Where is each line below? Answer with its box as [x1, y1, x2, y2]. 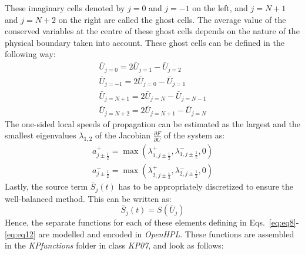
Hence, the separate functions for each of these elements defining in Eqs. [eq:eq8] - [5, 216, 299, 228]
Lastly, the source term [5, 180, 88, 193]
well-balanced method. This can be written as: [5, 192, 172, 204]
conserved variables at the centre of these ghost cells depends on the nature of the [5, 25, 300, 37]
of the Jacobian [95, 129, 150, 141]
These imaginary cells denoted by [5, 2, 125, 14]
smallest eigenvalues [5, 129, 76, 141]
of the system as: [164, 129, 225, 141]
